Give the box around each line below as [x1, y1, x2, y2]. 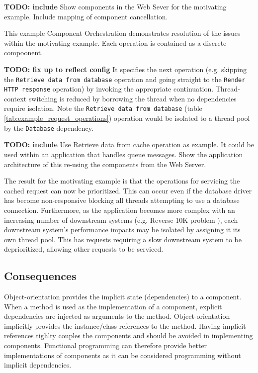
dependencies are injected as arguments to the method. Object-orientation [4, 311, 230, 321]
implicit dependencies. [4, 360, 72, 370]
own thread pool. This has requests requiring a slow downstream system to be [4, 234, 242, 244]
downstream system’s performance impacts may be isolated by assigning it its [4, 224, 241, 235]
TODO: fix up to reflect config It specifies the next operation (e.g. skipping [4, 64, 247, 74]
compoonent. [4, 47, 43, 58]
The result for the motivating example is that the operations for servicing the [4, 176, 240, 186]
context [4, 93, 27, 103]
